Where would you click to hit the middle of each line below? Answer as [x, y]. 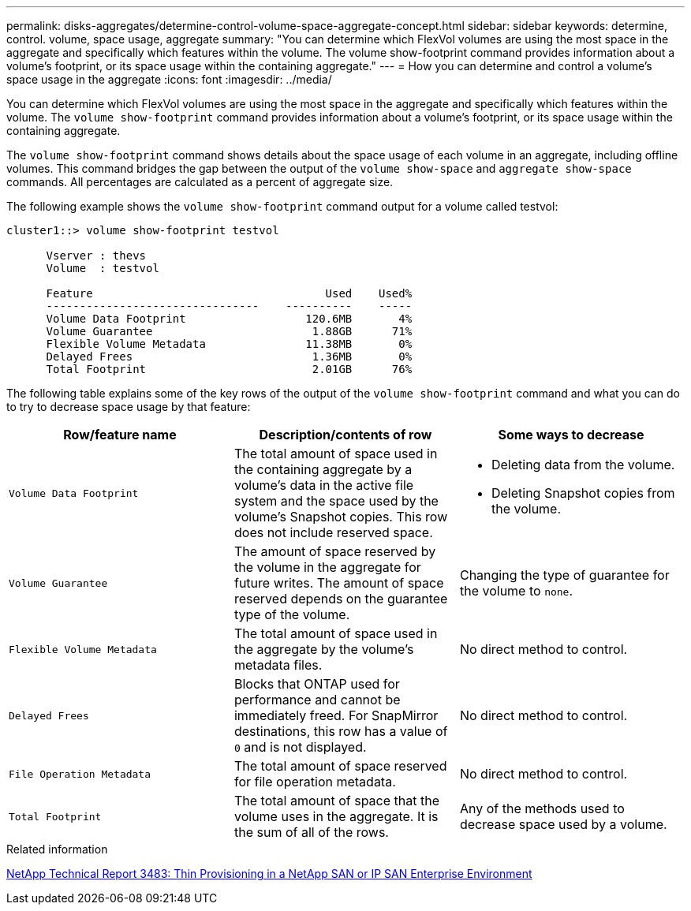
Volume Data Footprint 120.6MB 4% [229, 319]
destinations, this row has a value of [341, 731]
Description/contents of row [345, 435]
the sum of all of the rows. [311, 832]
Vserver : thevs [96, 256]
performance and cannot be [317, 700]
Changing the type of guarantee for [564, 575]
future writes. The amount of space [339, 583]
